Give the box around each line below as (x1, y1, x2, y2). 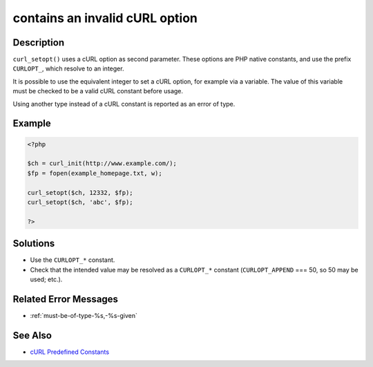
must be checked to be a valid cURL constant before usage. (12, 87, 183, 95)
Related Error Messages (12, 293, 119, 305)
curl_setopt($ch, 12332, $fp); (27, 189, 134, 196)
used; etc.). (30, 275, 63, 283)
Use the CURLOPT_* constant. (30, 256, 115, 264)
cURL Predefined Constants (30, 348, 110, 356)
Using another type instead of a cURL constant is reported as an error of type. (12, 100, 236, 108)
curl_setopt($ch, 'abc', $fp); (27, 198, 134, 206)
